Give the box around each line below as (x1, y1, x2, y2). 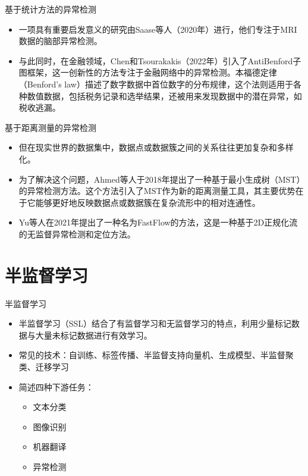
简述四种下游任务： (18, 380, 94, 393)
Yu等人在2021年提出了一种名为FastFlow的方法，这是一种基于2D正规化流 (18, 216, 298, 228)
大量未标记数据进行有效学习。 (35, 328, 152, 341)
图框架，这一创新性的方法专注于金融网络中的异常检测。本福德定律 (18, 66, 277, 79)
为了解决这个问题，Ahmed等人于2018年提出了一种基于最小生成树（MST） (18, 173, 301, 185)
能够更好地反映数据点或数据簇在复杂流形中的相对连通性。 (35, 196, 260, 208)
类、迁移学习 (18, 361, 69, 372)
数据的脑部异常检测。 (18, 35, 102, 47)
